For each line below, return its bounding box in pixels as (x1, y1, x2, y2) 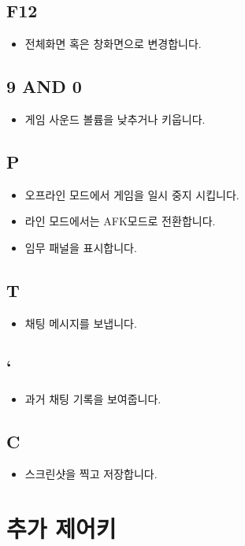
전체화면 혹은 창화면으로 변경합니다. (24, 35, 202, 52)
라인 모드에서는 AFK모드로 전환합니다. (24, 213, 216, 229)
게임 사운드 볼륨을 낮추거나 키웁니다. (24, 111, 206, 127)
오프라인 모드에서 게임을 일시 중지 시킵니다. (24, 186, 239, 202)
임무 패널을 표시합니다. (24, 239, 137, 255)
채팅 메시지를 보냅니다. (24, 314, 137, 331)
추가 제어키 (6, 512, 117, 544)
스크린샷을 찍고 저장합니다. (24, 466, 158, 482)
